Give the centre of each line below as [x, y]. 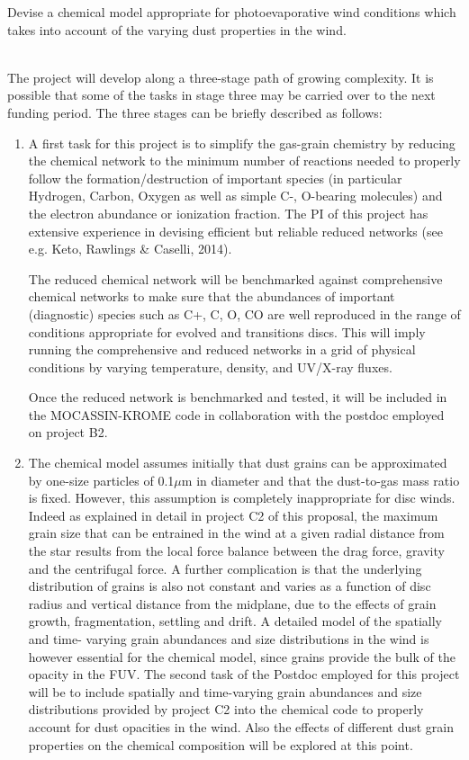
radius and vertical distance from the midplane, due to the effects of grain [232, 603]
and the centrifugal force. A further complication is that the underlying [225, 568]
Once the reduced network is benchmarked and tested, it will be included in [238, 397]
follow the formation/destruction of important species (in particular [215, 178]
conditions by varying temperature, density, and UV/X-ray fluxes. [210, 367]
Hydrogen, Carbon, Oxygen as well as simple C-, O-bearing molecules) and [235, 196]
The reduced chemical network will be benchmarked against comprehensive [235, 278]
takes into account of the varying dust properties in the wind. [177, 29]
